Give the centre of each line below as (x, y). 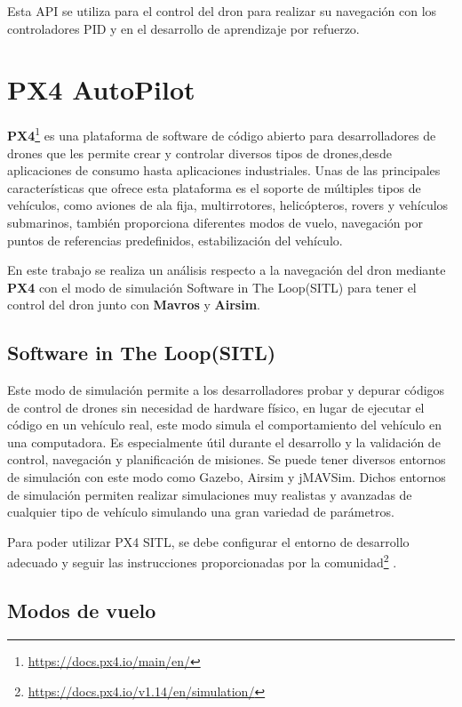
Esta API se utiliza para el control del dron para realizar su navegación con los (222, 11)
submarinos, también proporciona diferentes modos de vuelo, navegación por (215, 222)
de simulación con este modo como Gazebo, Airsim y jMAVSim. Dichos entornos (227, 477)
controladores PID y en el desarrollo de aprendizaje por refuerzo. (183, 28)
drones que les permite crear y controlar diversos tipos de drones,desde (199, 153)
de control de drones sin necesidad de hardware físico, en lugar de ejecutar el (216, 407)
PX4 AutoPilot (101, 89)
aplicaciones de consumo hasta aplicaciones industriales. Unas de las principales (224, 170)
